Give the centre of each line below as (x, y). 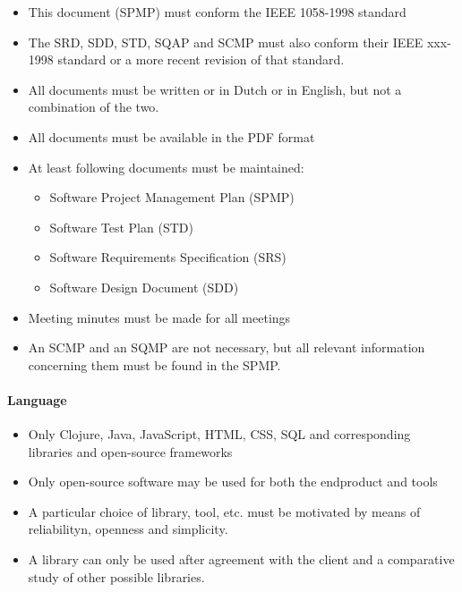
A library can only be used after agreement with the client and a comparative (241, 559)
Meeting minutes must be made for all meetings (159, 317)
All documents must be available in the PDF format (171, 136)
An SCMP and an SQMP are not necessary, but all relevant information (227, 347)
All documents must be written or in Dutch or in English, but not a (215, 89)
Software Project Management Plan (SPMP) (172, 197)
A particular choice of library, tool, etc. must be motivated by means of (224, 511)
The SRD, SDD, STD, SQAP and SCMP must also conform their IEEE (226, 42)
